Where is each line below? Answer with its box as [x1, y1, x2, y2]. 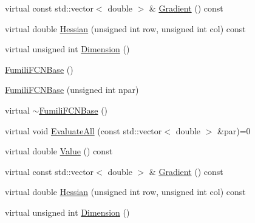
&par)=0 [217, 124, 251, 137]
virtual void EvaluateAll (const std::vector [5, 124, 162, 137]
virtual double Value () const [5, 145, 113, 157]
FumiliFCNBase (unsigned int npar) [5, 83, 139, 96]
